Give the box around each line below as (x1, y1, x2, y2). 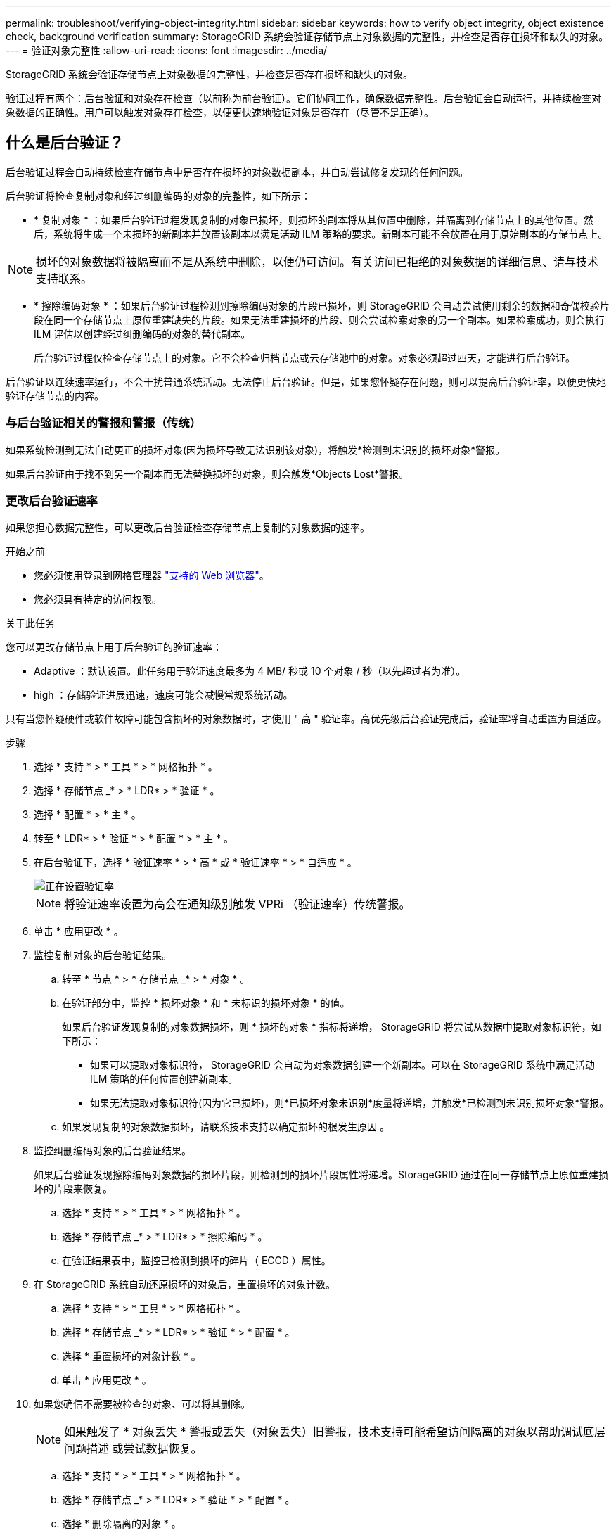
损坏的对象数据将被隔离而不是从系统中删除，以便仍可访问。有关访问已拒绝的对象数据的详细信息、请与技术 (36, 254, 599, 269)
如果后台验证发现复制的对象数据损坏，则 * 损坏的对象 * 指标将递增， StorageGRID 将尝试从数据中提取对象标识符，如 (62, 1021, 601, 1033)
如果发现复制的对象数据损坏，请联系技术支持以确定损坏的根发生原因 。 (62, 1121, 390, 1133)
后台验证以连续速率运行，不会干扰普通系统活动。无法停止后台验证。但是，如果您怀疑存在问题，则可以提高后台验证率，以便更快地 (6, 375, 606, 388)
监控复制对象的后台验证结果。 (34, 949, 172, 962)
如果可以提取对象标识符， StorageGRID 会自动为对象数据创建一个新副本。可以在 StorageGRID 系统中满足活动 (90, 1059, 595, 1071)
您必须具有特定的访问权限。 (34, 593, 162, 606)
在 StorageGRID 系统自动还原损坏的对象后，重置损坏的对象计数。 (34, 1278, 335, 1291)
